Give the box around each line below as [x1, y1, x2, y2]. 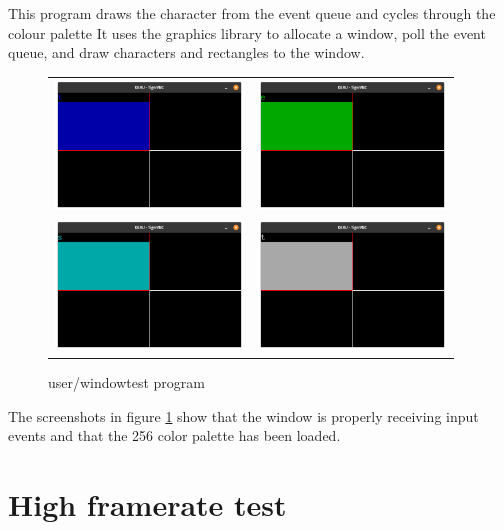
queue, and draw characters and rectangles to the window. [8, 42, 365, 63]
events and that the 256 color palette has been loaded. [8, 425, 341, 446]
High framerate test [8, 483, 287, 524]
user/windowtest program [48, 372, 205, 392]
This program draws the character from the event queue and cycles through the [8, 3, 496, 23]
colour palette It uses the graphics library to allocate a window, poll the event [8, 22, 486, 43]
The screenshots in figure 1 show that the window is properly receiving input [8, 405, 479, 426]
